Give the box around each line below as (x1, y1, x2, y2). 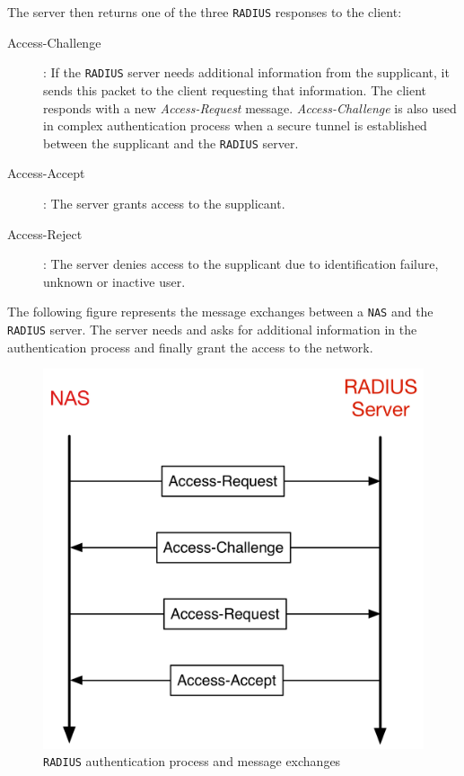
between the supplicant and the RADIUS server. (43, 133, 299, 152)
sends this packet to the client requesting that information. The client (43, 80, 426, 99)
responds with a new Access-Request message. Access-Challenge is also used (43, 98, 457, 117)
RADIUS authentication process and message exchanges (43, 752, 341, 771)
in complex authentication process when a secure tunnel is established (43, 116, 427, 135)
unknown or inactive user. (43, 272, 186, 290)
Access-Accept (7, 164, 85, 183)
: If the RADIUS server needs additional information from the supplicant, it (43, 63, 450, 82)
